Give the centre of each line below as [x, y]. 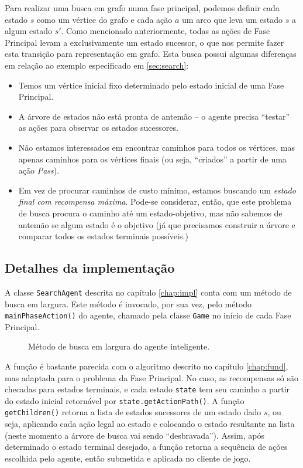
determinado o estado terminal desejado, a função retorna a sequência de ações [146, 447]
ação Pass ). [39, 170]
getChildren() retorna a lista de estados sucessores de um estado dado [133, 412]
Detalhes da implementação [90, 268]
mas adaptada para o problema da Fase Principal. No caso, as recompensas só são [152, 377]
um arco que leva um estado [232, 19]
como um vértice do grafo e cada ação [104, 19]
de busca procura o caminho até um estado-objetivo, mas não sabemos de [150, 213]
